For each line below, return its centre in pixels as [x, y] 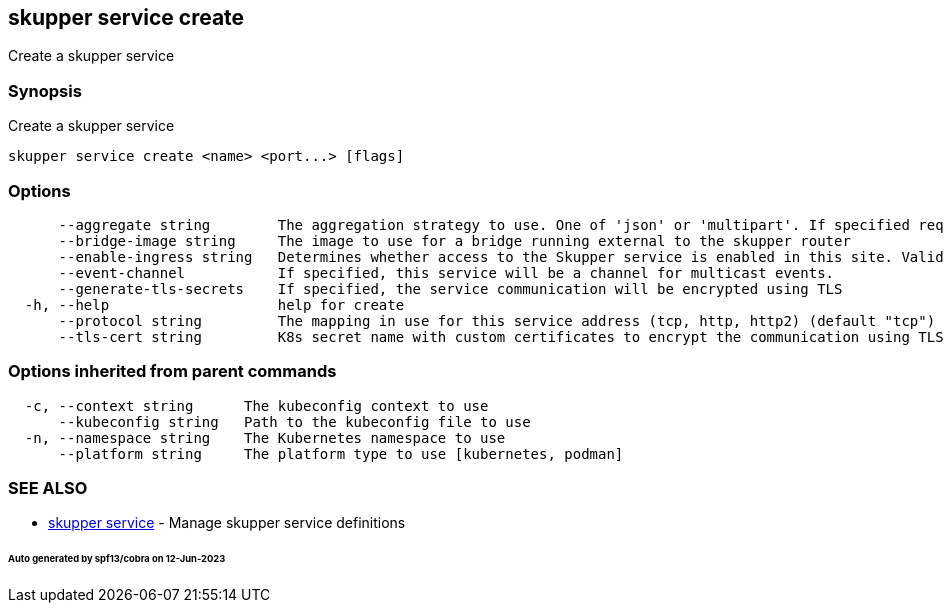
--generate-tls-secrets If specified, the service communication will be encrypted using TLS [450, 288]
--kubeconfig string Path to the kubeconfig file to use [294, 421]
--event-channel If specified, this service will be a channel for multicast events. [446, 272]
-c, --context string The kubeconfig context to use [256, 405]
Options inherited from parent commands [172, 371]
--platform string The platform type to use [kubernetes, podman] [341, 453]
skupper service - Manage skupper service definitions [227, 523]
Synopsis [45, 90]
